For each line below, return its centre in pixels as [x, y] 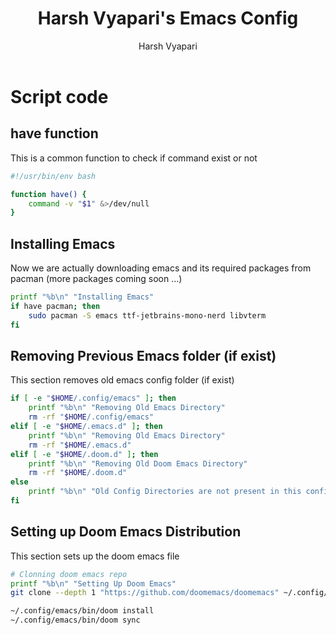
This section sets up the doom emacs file [95, 556]
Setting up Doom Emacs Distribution [126, 532]
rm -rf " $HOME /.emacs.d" [80, 445]
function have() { [48, 194]
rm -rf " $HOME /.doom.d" [78, 473]
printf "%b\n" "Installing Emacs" [82, 297]
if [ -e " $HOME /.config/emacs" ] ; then [93, 398]
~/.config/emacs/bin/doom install [82, 611]
